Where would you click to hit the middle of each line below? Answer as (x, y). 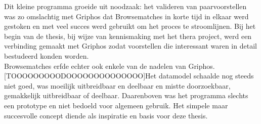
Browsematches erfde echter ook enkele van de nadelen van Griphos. (110, 66)
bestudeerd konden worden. (47, 55)
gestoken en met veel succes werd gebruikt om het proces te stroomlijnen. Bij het (130, 26)
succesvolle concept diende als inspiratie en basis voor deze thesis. (106, 115)
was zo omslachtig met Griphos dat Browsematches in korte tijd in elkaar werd (126, 16)
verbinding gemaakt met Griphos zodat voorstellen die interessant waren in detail (130, 46)
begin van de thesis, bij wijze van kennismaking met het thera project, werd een (128, 36)
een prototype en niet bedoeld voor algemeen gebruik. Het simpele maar (116, 105)
